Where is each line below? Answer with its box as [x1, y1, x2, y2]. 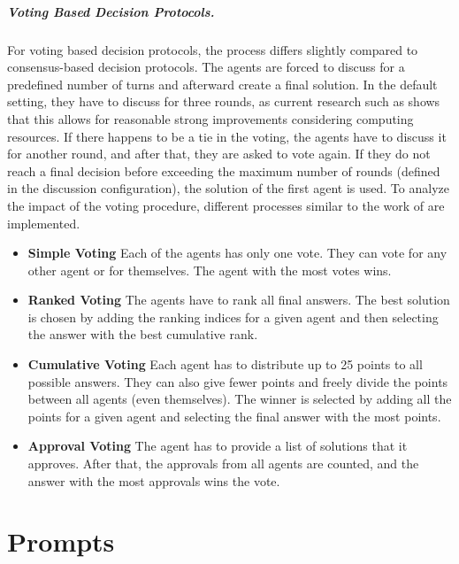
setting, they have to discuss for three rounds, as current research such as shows [7, 92, 440, 111]
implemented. [7, 213, 80, 232]
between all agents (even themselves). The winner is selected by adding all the [27, 390, 452, 408]
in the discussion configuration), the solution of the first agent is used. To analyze [7, 179, 449, 197]
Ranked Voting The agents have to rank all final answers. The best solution [27, 290, 450, 309]
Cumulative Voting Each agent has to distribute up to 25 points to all [27, 355, 423, 374]
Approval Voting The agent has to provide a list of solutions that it [27, 437, 408, 455]
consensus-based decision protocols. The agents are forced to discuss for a [7, 58, 405, 76]
